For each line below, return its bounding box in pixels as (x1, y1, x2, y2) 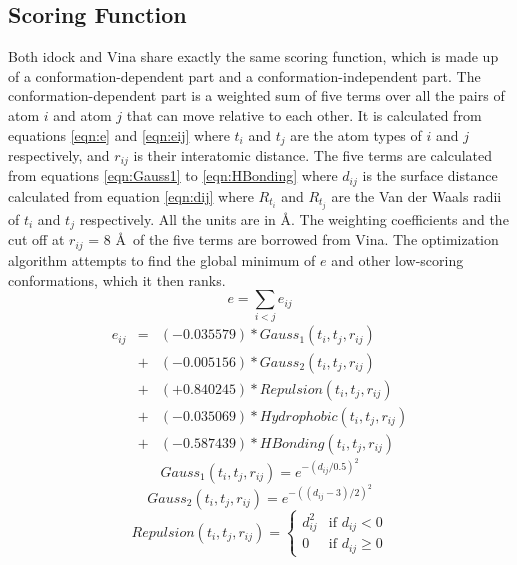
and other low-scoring (331, 249, 464, 270)
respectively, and (8, 145, 110, 166)
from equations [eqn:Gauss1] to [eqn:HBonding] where (8, 165, 338, 186)
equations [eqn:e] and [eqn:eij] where (8, 124, 230, 145)
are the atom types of (290, 124, 422, 145)
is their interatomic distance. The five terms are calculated (133, 145, 493, 166)
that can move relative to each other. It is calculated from (126, 104, 482, 125)
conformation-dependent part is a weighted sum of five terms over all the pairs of (8, 85, 505, 106)
